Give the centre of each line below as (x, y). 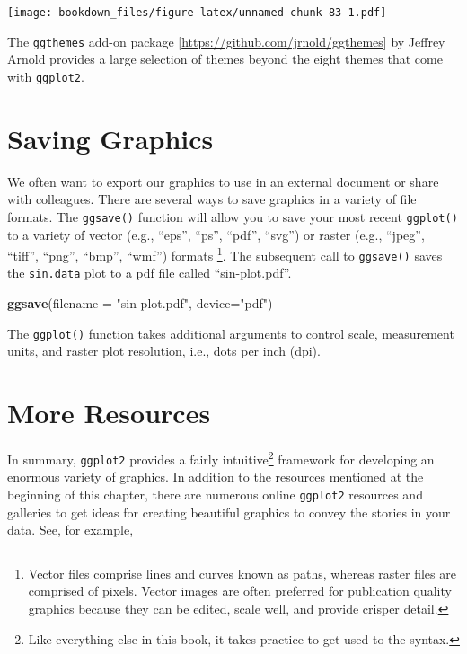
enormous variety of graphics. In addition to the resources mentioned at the (216, 477)
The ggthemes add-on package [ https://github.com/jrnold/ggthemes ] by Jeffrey (226, 41)
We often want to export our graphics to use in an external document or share (223, 181)
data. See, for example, (70, 530)
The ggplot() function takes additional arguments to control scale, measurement (231, 333)
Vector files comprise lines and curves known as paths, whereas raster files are (242, 573)
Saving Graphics (110, 138)
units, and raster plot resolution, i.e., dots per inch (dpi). (164, 351)
